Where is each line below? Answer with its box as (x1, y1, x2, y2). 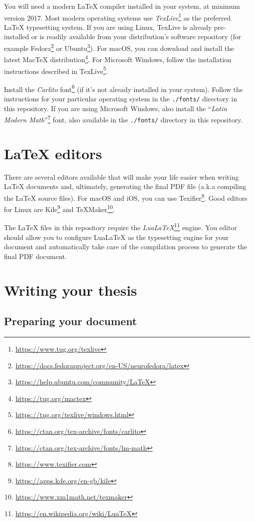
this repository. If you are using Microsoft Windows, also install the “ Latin (4, 103, 227, 113)
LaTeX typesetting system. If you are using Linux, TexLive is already (4, 22, 212, 32)
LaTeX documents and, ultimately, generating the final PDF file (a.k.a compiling (4, 181, 246, 191)
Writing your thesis (4, 280, 137, 300)
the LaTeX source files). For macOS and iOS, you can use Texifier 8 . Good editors (4, 191, 248, 203)
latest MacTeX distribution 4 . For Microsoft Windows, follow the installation (4, 53, 232, 64)
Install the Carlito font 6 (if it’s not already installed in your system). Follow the (4, 82, 243, 94)
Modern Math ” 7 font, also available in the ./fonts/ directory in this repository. (4, 113, 243, 124)
